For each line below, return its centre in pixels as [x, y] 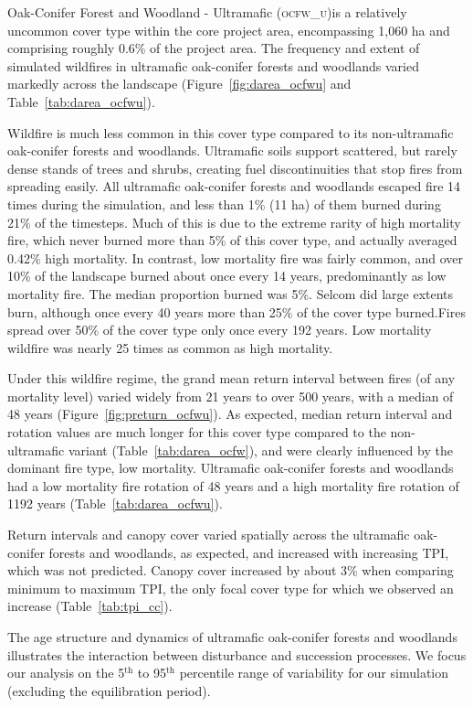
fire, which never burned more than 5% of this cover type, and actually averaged [232, 240]
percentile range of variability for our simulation [314, 673]
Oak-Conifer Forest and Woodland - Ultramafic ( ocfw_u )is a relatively [207, 12]
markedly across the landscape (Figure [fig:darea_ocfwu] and [179, 84]
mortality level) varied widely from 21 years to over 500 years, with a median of [231, 396]
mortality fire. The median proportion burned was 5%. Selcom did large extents [231, 293]
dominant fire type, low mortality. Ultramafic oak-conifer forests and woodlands [231, 468]
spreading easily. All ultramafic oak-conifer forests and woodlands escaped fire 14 [234, 186]
